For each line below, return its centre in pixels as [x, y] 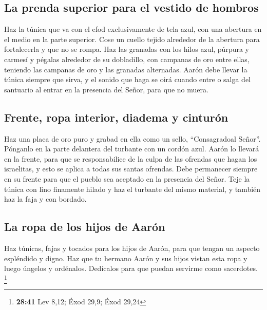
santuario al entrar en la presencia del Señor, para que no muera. [106, 89]
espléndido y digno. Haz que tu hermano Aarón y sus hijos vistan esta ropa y [126, 258]
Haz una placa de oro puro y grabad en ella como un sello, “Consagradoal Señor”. [132, 138]
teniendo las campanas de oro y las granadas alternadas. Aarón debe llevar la [126, 69]
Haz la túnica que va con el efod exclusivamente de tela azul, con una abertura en [133, 29]
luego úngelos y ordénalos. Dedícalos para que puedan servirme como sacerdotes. [131, 268]
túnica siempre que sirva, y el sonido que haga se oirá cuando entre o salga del [128, 79]
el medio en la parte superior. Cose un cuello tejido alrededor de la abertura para [132, 39]
